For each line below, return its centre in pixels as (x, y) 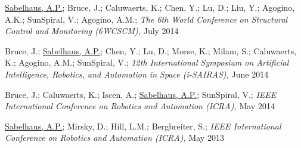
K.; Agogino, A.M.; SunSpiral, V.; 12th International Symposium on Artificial (147, 62)
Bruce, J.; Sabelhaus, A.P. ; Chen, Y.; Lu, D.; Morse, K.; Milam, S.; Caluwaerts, (151, 50)
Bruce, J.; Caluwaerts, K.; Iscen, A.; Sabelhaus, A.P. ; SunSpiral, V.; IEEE (141, 94)
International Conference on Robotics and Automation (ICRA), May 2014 (140, 106)
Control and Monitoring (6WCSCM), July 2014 (92, 31)
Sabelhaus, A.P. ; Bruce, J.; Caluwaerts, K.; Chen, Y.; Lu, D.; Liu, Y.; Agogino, (150, 7)
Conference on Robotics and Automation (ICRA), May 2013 (114, 138)
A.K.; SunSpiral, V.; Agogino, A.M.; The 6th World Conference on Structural (146, 19)
